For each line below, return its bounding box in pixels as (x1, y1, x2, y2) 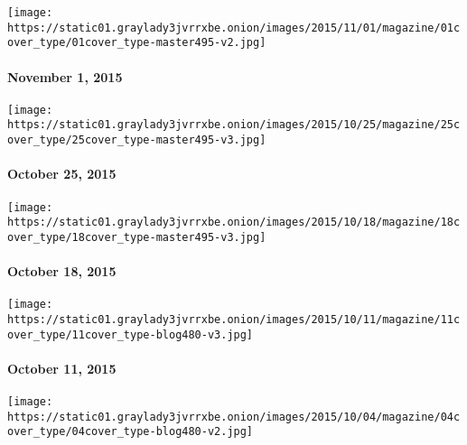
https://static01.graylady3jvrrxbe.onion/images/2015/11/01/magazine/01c (7, 21, 461, 34)
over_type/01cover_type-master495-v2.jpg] (7, 36, 266, 50)
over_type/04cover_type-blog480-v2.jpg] (7, 425, 254, 439)
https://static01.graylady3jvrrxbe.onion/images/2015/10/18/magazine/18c (7, 216, 461, 229)
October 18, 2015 (7, 262, 117, 281)
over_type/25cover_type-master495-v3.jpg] (7, 134, 266, 147)
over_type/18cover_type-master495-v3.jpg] (7, 230, 266, 244)
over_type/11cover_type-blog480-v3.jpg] (7, 328, 254, 341)
